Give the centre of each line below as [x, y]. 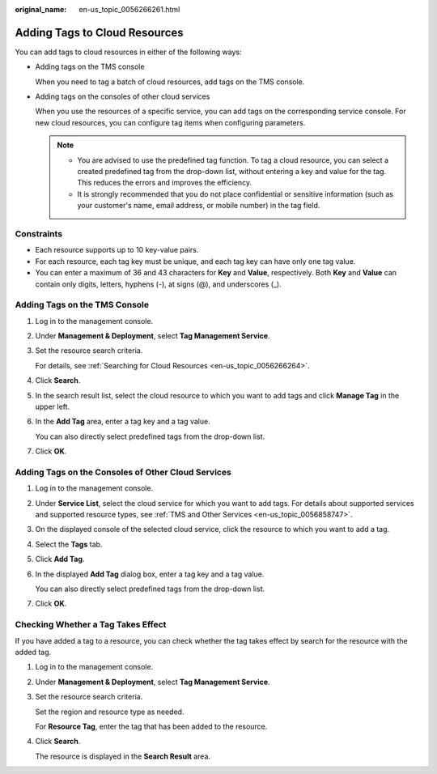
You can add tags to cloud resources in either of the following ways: [128, 52]
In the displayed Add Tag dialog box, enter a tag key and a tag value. [150, 574]
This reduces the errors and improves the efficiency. [165, 183]
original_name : [41, 9]
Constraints [39, 233]
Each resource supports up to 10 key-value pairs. [117, 250]
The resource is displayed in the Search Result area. [123, 756]
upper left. [53, 406]
